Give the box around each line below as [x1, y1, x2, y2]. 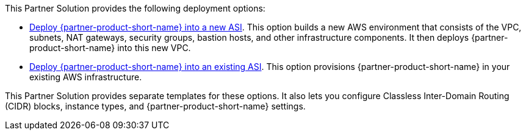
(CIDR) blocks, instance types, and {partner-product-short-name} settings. [5, 101, 306, 111]
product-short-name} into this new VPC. [29, 43, 191, 53]
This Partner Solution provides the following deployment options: [5, 3, 265, 13]
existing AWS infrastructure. [29, 72, 142, 82]
